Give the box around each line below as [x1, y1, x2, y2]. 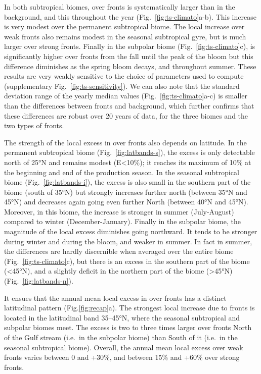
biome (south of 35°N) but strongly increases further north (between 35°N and [4, 186, 247, 197]
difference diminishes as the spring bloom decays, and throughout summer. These [4, 61, 256, 71]
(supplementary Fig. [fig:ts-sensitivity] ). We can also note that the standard [4, 80, 240, 91]
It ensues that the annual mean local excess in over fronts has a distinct [4, 292, 227, 303]
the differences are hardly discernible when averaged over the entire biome [4, 246, 234, 256]
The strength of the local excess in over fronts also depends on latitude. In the [4, 137, 247, 147]
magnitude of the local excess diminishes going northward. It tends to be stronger [4, 226, 257, 237]
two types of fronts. [4, 120, 64, 131]
